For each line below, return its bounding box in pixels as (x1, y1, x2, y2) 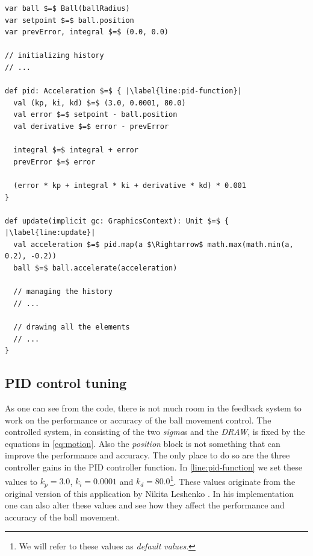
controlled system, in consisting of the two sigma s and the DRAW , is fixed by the (5, 425, 305, 438)
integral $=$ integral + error (13, 146, 138, 155)
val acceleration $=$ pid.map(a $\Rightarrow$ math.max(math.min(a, (13, 240, 294, 249)
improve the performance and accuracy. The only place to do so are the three (5, 449, 290, 461)
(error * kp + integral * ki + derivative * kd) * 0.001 (13, 181, 246, 190)
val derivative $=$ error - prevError (13, 122, 169, 131)
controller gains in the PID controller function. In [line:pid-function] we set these (5, 460, 302, 473)
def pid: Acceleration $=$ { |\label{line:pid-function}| (5, 87, 242, 96)
